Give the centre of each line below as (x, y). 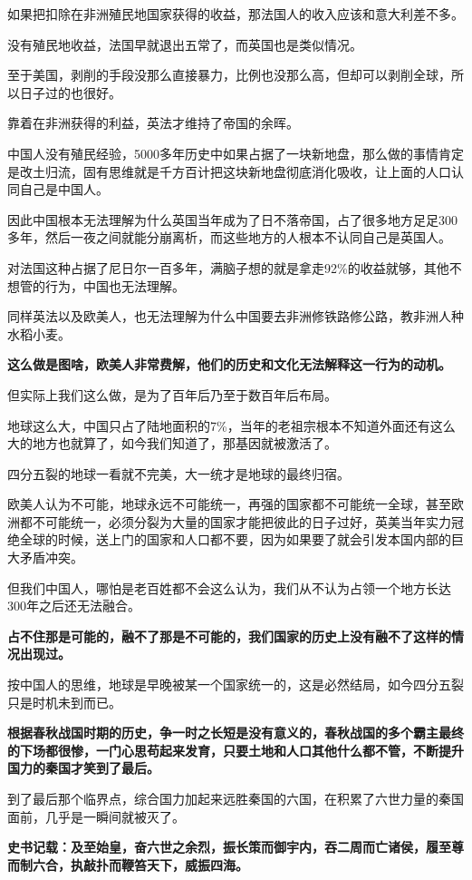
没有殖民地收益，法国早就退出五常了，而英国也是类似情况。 (185, 44)
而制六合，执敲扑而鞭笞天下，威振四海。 (128, 864)
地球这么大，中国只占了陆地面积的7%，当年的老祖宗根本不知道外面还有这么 (231, 425)
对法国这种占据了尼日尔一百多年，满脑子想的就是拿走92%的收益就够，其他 (228, 267)
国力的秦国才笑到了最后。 (83, 768)
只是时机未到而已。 (64, 702)
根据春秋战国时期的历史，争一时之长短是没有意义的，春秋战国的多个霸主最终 (236, 733)
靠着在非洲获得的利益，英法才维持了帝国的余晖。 (153, 123)
